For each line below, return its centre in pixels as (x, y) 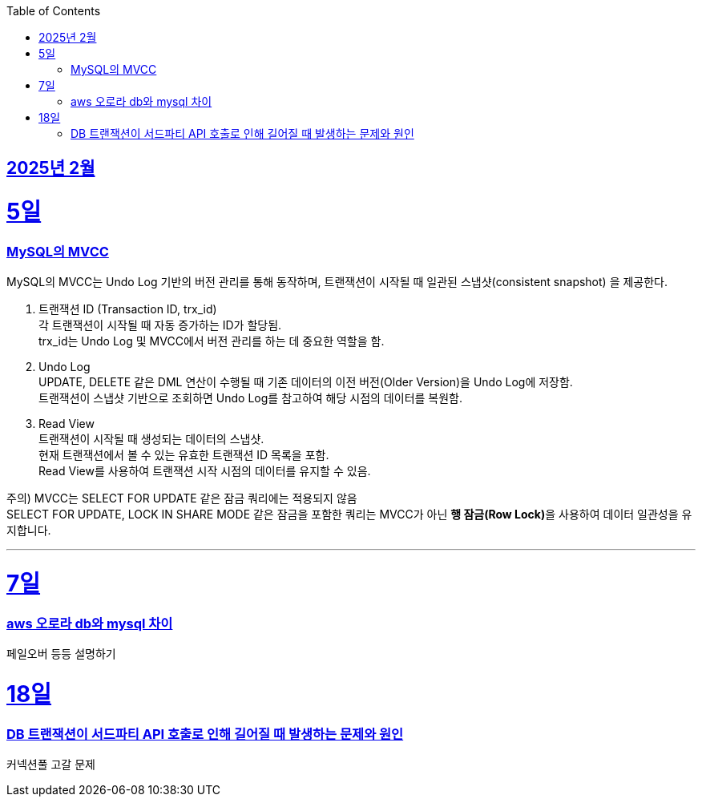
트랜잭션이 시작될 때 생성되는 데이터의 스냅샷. (151, 439)
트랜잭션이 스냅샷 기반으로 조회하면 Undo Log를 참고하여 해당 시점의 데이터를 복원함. (250, 398)
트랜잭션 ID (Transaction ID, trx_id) (128, 309)
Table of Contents (54, 11)
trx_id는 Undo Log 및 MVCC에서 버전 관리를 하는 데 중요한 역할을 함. (212, 341)
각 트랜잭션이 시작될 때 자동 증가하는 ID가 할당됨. (160, 325)
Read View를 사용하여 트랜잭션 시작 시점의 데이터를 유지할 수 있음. (205, 471)
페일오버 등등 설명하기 (61, 654)
